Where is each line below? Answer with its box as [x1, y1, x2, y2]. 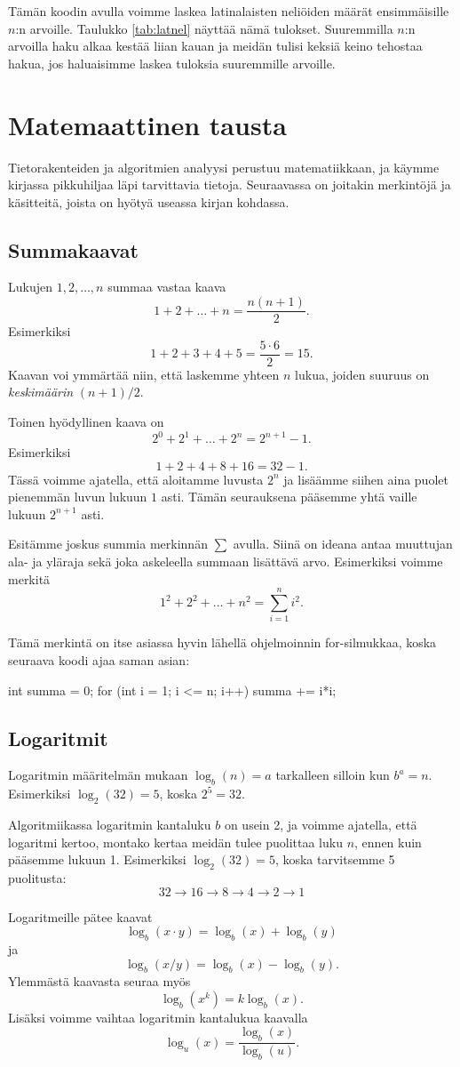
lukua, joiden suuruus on [295, 365, 430, 383]
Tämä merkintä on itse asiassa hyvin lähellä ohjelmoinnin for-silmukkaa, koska [8, 633, 437, 652]
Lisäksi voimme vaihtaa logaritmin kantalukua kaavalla [8, 1007, 308, 1026]
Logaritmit [8, 724, 108, 751]
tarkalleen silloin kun [275, 766, 390, 784]
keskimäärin [8, 382, 74, 401]
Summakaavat [8, 236, 139, 263]
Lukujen [8, 277, 52, 296]
